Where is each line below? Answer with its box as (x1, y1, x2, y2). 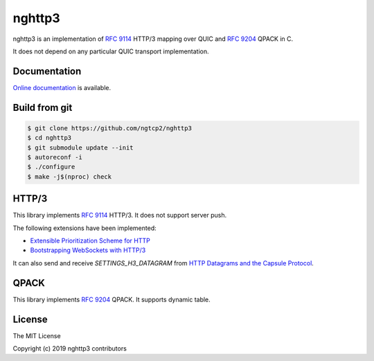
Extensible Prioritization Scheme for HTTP (30, 236, 150, 245)
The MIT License (12, 331, 62, 340)
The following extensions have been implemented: (12, 224, 157, 232)
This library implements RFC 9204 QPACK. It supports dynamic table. (12, 295, 211, 303)
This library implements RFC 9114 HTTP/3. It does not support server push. (12, 211, 227, 220)
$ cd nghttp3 (27, 134, 72, 142)
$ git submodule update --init (27, 143, 134, 152)
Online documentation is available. (12, 83, 111, 91)
